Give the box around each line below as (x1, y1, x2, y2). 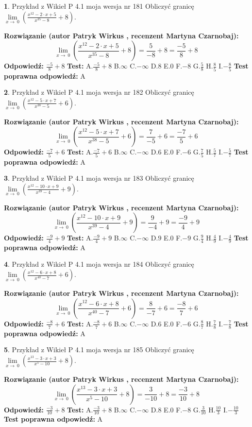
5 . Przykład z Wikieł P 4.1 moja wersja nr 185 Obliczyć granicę (4, 344, 194, 355)
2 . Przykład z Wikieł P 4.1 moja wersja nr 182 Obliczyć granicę (4, 87, 194, 97)
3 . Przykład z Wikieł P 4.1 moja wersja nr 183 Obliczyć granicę (4, 173, 194, 183)
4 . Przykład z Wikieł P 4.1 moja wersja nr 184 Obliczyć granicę (4, 258, 194, 269)
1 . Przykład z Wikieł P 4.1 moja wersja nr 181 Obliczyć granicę (4, 1, 194, 11)
